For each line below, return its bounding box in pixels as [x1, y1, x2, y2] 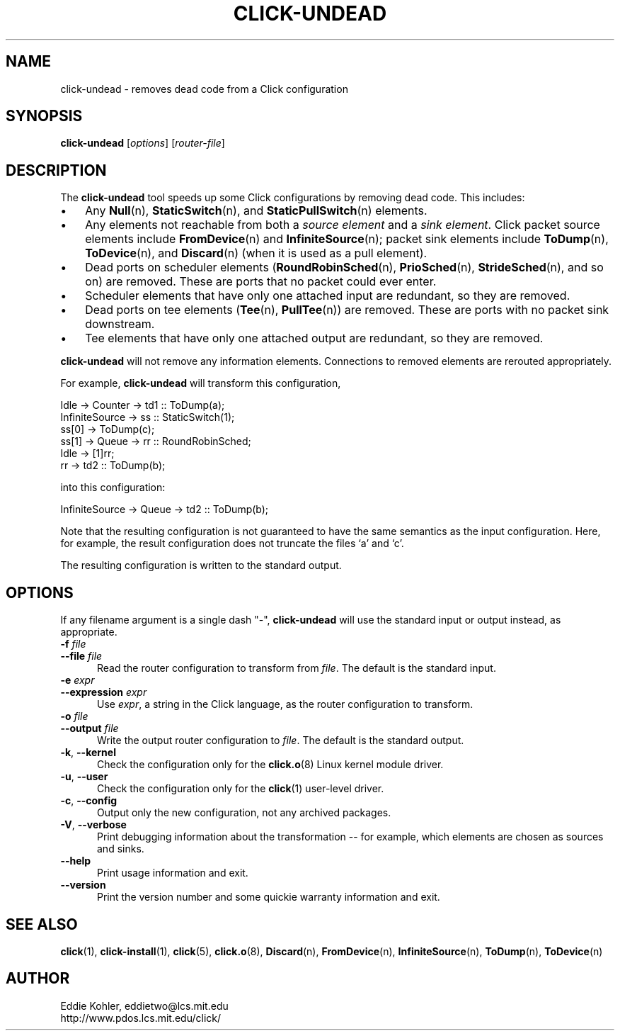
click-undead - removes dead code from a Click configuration [60, 82, 348, 95]
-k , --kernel [60, 746, 116, 759]
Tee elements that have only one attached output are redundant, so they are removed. [85, 331, 544, 346]
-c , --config [60, 794, 117, 807]
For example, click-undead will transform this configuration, [60, 377, 341, 390]
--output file [60, 722, 119, 735]
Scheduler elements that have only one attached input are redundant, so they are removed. [85, 288, 570, 303]
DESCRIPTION [6, 161, 107, 179]
